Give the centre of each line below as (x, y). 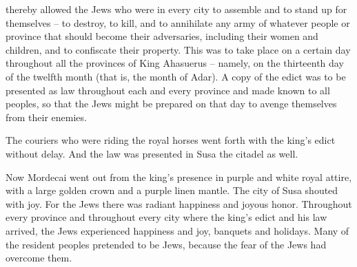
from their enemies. (46, 117)
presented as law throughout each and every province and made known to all (168, 90)
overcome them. (39, 258)
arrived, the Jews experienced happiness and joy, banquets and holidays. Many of (177, 230)
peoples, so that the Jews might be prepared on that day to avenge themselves (171, 104)
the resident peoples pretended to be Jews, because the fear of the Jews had (166, 244)
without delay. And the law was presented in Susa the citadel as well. (152, 153)
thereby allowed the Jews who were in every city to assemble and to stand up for (176, 9)
